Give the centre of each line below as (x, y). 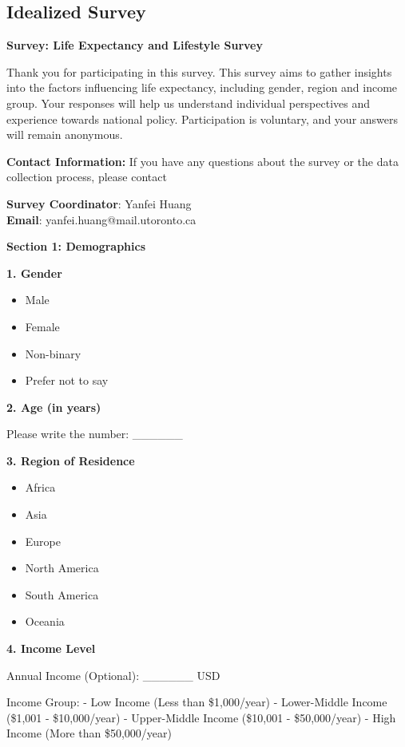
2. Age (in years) (54, 407)
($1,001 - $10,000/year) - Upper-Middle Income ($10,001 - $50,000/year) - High (201, 717)
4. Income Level (51, 648)
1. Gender (34, 273)
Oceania (45, 621)
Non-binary (53, 353)
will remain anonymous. (65, 134)
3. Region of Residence (71, 460)
